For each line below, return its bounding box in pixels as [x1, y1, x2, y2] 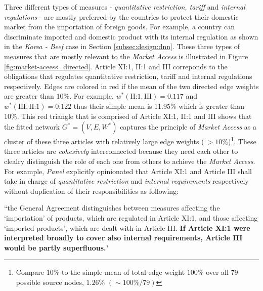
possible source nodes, [16, 276, 84, 287]
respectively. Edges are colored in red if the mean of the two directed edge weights [4, 80, 259, 91]
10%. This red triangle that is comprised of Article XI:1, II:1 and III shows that [4, 110, 252, 121]
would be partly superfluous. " [4, 242, 109, 253]
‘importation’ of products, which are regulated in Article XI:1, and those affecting [4, 212, 258, 223]
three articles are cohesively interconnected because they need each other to [4, 146, 238, 156]
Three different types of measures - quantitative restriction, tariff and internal [4, 2, 245, 12]
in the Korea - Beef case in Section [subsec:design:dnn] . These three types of [4, 41, 240, 52]
